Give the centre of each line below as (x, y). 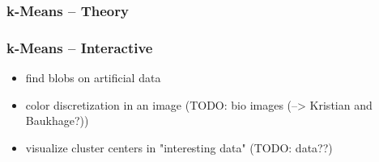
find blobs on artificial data (93, 78)
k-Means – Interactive (80, 47)
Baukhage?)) (57, 120)
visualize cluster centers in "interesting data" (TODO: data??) (179, 147)
